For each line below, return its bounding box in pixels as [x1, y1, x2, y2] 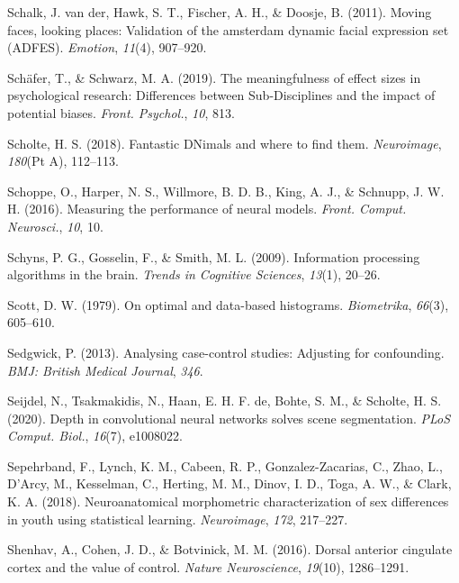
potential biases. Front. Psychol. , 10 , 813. [7, 103, 235, 122]
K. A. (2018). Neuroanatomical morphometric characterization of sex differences [7, 492, 449, 511]
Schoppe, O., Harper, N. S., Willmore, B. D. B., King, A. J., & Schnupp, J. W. [7, 181, 445, 200]
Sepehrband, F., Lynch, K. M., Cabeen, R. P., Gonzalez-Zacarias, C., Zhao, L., [7, 456, 443, 475]
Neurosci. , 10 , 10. [7, 216, 103, 235]
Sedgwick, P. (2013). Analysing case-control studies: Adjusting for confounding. [7, 342, 445, 361]
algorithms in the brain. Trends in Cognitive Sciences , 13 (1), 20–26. [7, 265, 381, 284]
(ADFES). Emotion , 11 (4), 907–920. [7, 38, 207, 57]
